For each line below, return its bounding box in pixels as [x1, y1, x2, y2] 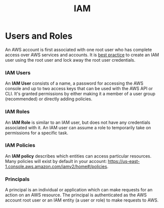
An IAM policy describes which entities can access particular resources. [5, 153, 152, 159]
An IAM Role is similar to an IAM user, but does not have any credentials [5, 119, 151, 125]
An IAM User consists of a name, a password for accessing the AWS [5, 80, 143, 86]
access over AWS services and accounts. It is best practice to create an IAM [5, 52, 159, 58]
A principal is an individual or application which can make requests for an [5, 187, 153, 193]
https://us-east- [107, 158, 140, 164]
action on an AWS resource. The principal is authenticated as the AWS [5, 192, 147, 198]
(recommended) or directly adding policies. [5, 96, 93, 102]
